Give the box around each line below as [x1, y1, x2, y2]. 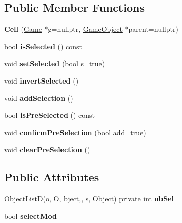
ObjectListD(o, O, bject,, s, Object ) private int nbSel [4, 193, 174, 204]
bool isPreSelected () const [4, 110, 95, 120]
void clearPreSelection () [4, 144, 90, 155]
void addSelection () [4, 92, 73, 103]
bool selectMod [4, 210, 57, 221]
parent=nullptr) [128, 24, 178, 34]
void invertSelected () [4, 75, 79, 86]
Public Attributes [4, 169, 99, 185]
